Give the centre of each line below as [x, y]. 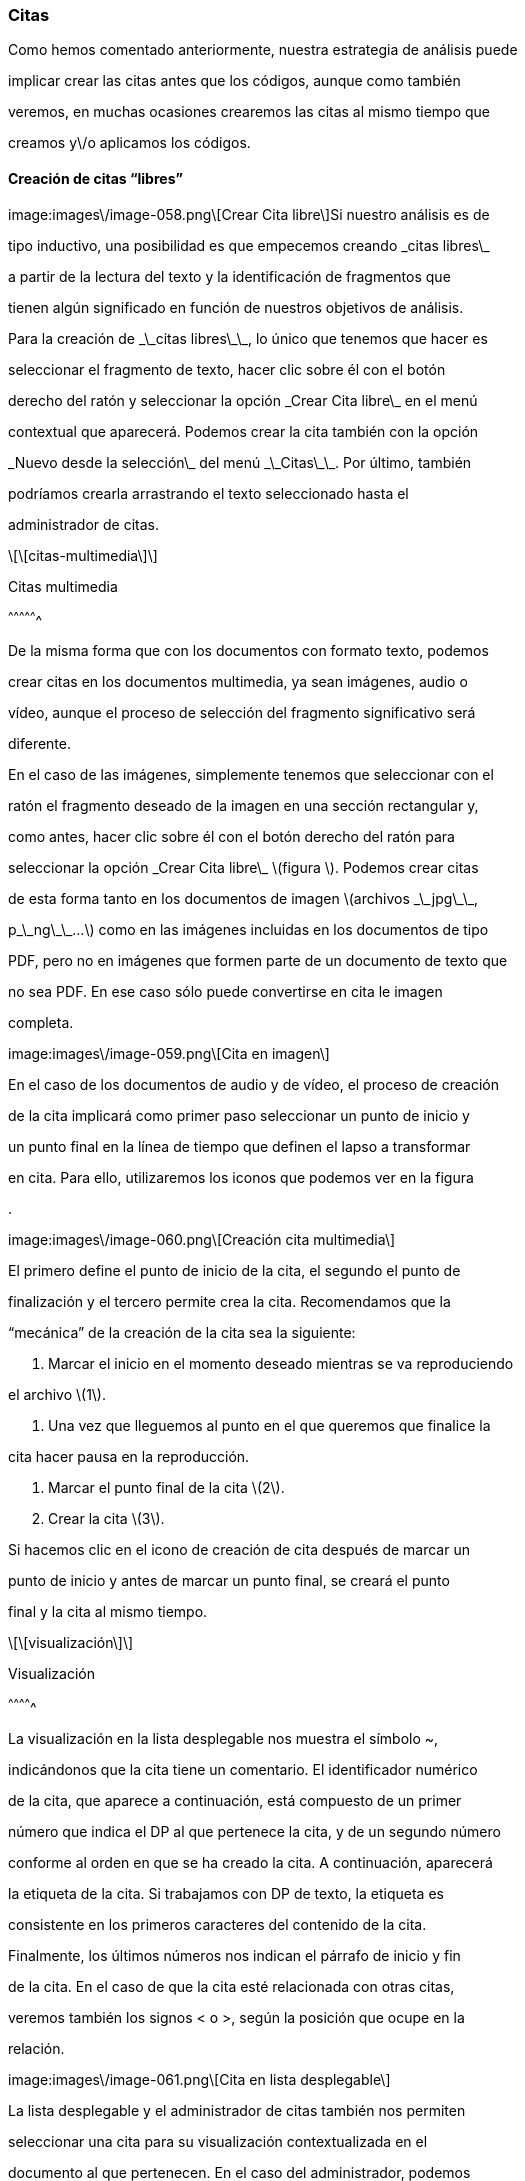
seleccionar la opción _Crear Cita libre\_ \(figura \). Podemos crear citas [243, 868]
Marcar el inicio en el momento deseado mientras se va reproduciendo [281, 1364]
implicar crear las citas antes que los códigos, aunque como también [234, 81]
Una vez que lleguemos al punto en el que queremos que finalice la [269, 1426]
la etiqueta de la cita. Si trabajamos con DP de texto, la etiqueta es [226, 1893]
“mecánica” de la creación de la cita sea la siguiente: [182, 1333]
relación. [36, 2048]
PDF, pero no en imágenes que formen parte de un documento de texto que [258, 961]
